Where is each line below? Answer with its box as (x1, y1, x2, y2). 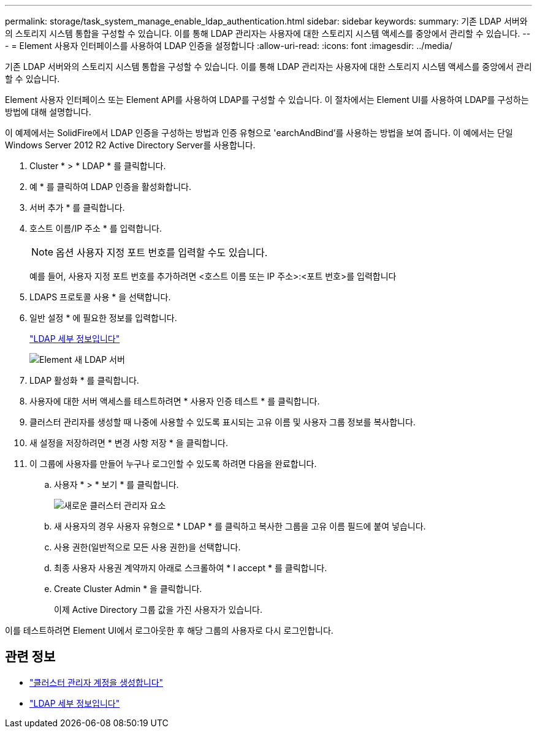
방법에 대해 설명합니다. (5, 107, 91, 117)
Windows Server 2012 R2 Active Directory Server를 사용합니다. (5, 140, 256, 150)
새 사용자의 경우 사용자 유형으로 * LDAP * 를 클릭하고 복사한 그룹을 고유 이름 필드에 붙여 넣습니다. (54, 521, 426, 531)
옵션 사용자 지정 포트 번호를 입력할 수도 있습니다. (56, 246, 268, 259)
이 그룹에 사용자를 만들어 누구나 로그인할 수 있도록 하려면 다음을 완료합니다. (29, 458, 317, 469)
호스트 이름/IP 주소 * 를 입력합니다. (29, 223, 162, 234)
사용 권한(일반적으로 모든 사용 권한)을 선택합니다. (54, 542, 241, 552)
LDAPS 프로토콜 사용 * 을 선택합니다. (29, 292, 171, 302)
